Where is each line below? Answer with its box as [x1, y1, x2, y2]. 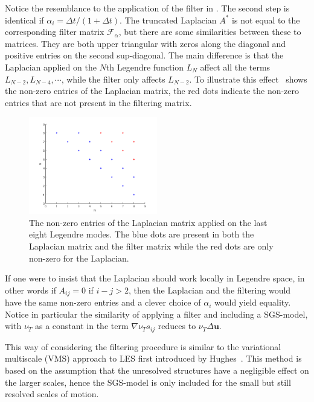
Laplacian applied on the [5, 60, 97, 73]
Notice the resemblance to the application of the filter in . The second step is [5, 2, 290, 14]
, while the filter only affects [61, 72, 165, 85]
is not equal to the [232, 13, 300, 26]
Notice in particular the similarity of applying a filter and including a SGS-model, [5, 307, 308, 320]
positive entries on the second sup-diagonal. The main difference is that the [5, 49, 284, 61]
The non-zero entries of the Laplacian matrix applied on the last [29, 216, 268, 228]
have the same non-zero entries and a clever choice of [5, 296, 201, 309]
